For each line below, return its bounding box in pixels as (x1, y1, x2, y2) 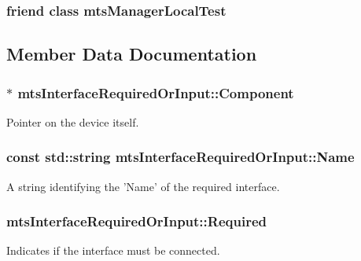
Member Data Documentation (6, 42, 257, 66)
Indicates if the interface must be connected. (6, 242, 220, 259)
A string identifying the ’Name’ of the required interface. (6, 178, 280, 194)
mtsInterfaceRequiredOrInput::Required (6, 211, 267, 231)
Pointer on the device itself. (6, 113, 139, 130)
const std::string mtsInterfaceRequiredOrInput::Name (6, 147, 355, 167)
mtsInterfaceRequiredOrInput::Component (17, 83, 294, 102)
